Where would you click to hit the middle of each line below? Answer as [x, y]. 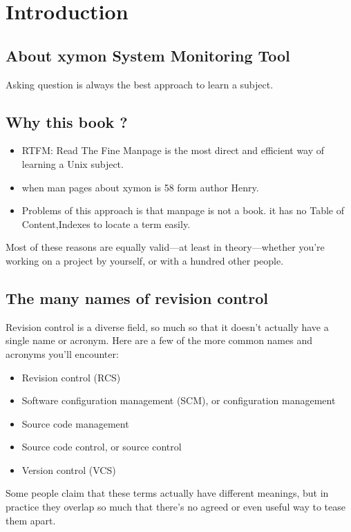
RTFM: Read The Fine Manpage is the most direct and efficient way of [173, 150]
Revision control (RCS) [71, 377]
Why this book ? [67, 121]
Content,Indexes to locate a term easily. [106, 224]
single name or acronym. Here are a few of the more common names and [159, 340]
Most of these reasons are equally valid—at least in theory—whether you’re [165, 247]
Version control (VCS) [69, 469]
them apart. [31, 520]
